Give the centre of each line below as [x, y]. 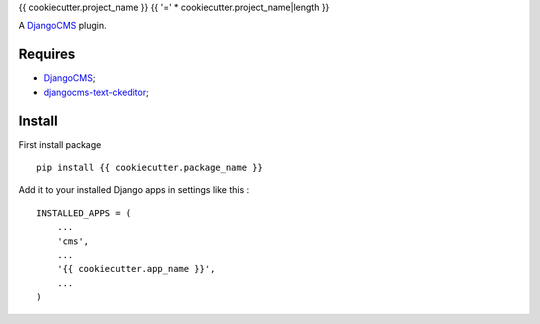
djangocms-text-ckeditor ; [96, 92]
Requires [47, 54]
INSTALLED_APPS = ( [84, 213]
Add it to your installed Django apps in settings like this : [134, 190]
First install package [60, 144]
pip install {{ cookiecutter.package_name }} [150, 167]
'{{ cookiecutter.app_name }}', [136, 269]
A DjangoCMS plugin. [62, 26]
